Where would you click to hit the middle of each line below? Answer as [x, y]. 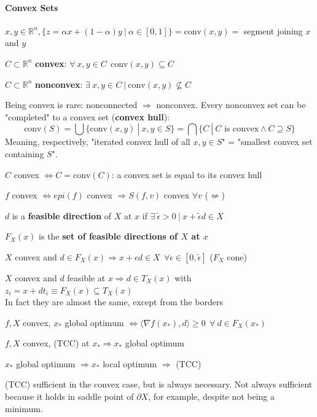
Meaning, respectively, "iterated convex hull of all [98, 142]
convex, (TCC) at [56, 343]
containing [25, 153]
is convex [241, 129]
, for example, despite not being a [212, 396]
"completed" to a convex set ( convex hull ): [88, 116]
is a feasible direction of [62, 215]
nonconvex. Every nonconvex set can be [231, 105]
